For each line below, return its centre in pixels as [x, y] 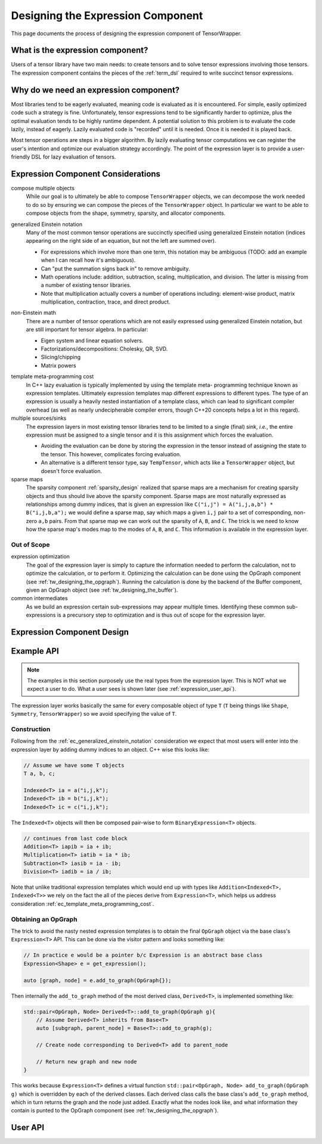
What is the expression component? [80, 50]
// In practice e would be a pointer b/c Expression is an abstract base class [143, 955]
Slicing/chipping [61, 357]
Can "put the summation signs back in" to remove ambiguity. [115, 268]
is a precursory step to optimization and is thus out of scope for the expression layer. [161, 615]
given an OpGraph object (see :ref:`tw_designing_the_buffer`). [102, 590]
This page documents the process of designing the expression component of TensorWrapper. [126, 33]
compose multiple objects [43, 188]
